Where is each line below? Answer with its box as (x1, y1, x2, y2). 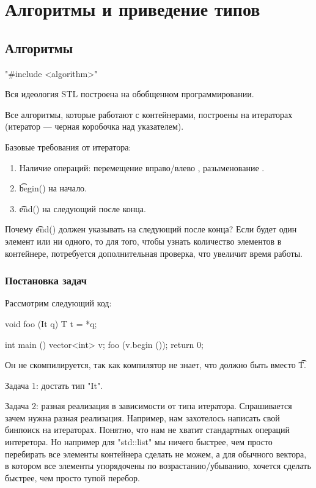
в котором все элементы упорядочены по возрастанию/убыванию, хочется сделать (5, 459, 311, 472)
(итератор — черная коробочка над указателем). (5, 120, 184, 133)
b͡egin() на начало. (19, 182, 87, 194)
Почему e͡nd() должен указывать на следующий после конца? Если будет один (5, 223, 297, 235)
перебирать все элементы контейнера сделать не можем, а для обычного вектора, (5, 447, 307, 460)
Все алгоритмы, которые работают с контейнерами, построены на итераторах (5, 108, 293, 120)
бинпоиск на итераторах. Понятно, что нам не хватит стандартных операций (5, 423, 290, 436)
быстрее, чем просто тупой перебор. (5, 471, 140, 484)
